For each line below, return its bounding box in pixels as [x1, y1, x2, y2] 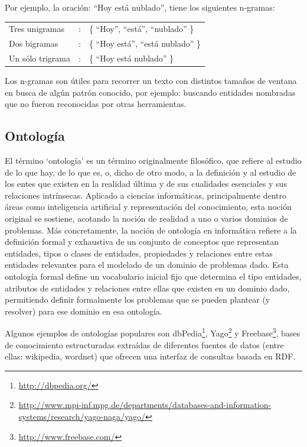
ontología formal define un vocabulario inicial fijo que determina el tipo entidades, [5, 270, 302, 283]
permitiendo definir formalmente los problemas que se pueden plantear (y [5, 293, 270, 306]
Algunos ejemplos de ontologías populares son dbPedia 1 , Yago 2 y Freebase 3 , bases [5, 325, 301, 339]
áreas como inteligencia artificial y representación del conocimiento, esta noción [5, 200, 292, 213]
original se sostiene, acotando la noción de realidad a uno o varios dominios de [5, 212, 288, 225]
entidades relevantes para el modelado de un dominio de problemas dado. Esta [5, 258, 289, 271]
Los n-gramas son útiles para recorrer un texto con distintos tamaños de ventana [5, 74, 297, 87]
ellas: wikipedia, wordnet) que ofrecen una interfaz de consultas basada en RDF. [5, 350, 296, 362]
